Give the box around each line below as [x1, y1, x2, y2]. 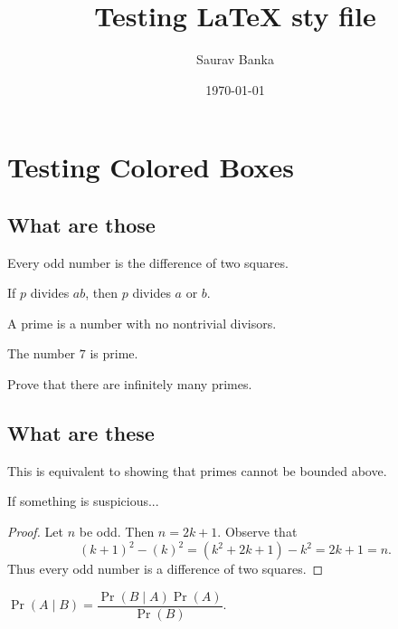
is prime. [90, 344, 138, 363]
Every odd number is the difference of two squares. [7, 253, 289, 272]
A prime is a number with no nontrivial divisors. [7, 313, 277, 332]
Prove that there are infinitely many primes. [7, 375, 252, 394]
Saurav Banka [196, 50, 274, 69]
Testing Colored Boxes [7, 148, 294, 186]
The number [7, 344, 76, 363]
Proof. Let [7, 522, 63, 541]
